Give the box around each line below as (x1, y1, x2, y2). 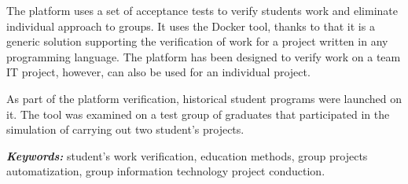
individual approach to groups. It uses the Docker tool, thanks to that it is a (6, 17, 375, 34)
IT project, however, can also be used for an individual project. (6, 64, 311, 80)
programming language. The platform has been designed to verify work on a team (6, 48, 401, 64)
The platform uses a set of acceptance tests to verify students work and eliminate (6, 2, 398, 18)
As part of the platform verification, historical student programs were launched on (6, 90, 402, 106)
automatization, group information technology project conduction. (6, 163, 325, 179)
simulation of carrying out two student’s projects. (6, 121, 244, 138)
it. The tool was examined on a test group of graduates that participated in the (6, 105, 390, 122)
